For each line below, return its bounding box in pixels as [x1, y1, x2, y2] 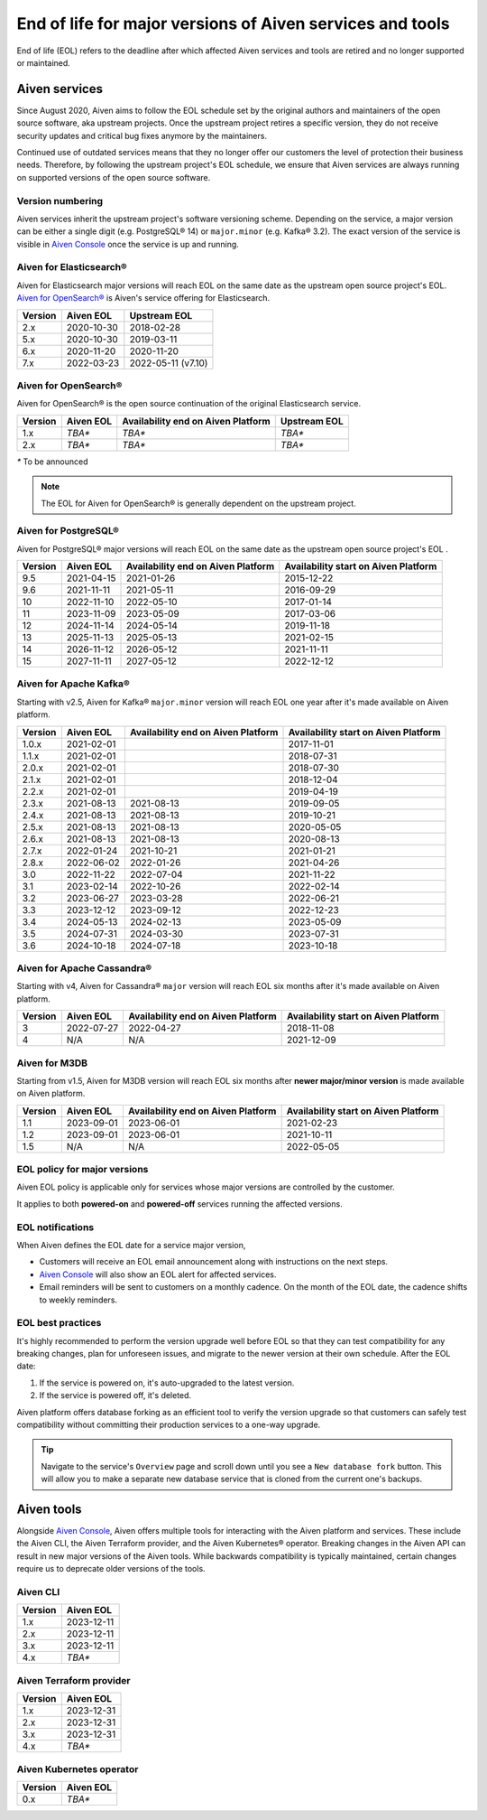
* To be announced [16, 456, 88, 467]
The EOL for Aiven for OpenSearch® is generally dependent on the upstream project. [41, 498, 356, 509]
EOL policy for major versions [16, 1163, 149, 1176]
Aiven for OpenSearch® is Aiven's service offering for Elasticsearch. [16, 293, 271, 303]
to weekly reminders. [39, 1294, 117, 1305]
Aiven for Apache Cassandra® [16, 962, 152, 975]
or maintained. [16, 57, 71, 68]
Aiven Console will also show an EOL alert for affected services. [39, 1269, 277, 1280]
